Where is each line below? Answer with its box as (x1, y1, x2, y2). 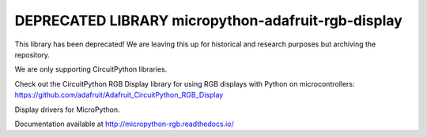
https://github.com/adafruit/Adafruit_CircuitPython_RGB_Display (14, 91, 224, 100)
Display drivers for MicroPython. (14, 105, 120, 114)
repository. (14, 50, 51, 59)
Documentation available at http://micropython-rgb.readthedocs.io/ (14, 119, 234, 128)
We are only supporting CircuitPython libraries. (14, 65, 168, 74)
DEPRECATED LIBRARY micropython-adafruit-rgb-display (14, 12, 402, 29)
